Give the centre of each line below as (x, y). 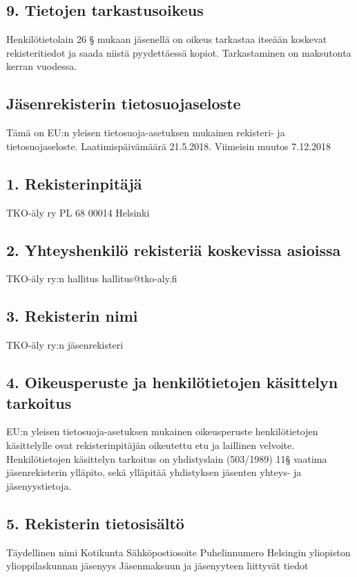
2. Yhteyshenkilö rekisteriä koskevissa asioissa (174, 249)
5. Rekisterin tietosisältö (95, 523)
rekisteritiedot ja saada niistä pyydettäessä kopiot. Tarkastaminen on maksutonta (179, 52)
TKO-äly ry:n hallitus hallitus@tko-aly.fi (92, 278)
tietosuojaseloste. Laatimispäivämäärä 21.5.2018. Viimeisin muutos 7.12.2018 (169, 146)
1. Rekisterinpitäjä (74, 183)
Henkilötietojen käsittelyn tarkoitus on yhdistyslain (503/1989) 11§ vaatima (167, 458)
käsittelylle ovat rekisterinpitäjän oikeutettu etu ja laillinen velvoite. (151, 445)
